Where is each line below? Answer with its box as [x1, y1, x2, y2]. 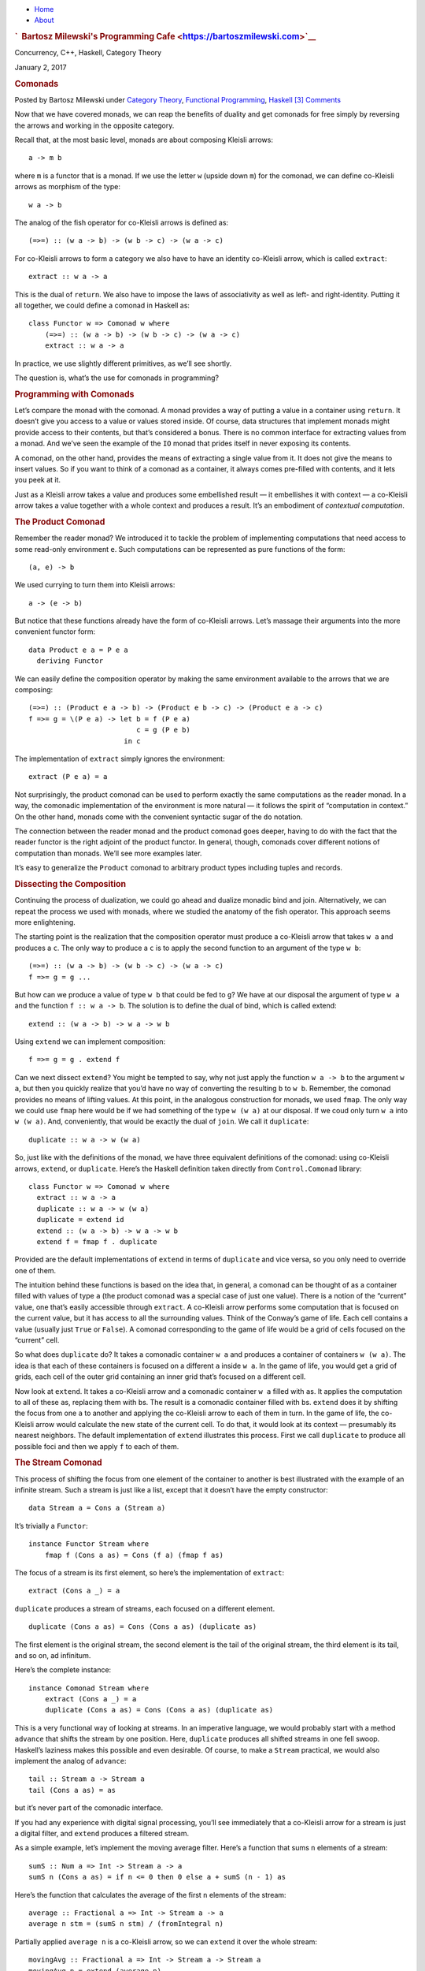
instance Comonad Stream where [28, 1683, 150, 1693]
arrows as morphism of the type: [14, 182, 121, 192]
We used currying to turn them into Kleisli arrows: [14, 580, 176, 590]
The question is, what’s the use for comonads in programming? [14, 373, 220, 382]
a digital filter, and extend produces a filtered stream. [14, 1828, 189, 1838]
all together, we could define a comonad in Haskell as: [14, 300, 190, 310]
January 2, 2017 [14, 62, 67, 72]
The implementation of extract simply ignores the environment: [14, 754, 225, 763]
